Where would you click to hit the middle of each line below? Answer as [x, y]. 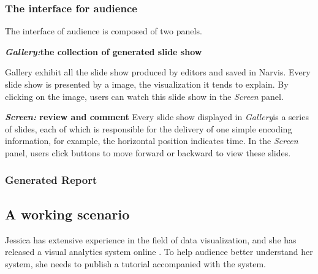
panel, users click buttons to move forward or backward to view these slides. [148, 152]
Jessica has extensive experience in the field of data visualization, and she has [151, 239]
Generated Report [51, 180]
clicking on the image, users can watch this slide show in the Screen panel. [144, 96]
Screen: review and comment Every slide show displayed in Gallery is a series [157, 117]
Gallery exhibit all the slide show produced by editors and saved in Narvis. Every [158, 72]
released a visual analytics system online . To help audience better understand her [159, 252]
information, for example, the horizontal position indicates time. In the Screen [152, 141]
